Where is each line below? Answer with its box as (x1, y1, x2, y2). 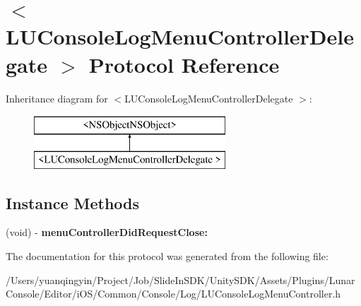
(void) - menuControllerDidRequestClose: (6, 225, 208, 240)
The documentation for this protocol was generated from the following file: (6, 249, 329, 264)
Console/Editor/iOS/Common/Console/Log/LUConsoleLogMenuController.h (6, 286, 341, 301)
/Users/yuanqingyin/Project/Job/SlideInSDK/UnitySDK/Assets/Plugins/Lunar (6, 272, 355, 287)
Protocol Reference (88, 49, 280, 78)
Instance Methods (6, 192, 139, 213)
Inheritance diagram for (6, 90, 108, 105)
